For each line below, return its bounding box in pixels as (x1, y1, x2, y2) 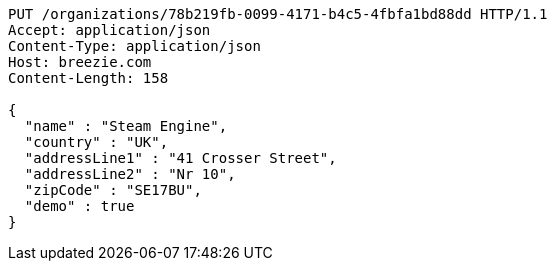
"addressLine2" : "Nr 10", (24, 166, 236, 182)
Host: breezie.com (8, 54, 152, 70)
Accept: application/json (8, 22, 211, 38)
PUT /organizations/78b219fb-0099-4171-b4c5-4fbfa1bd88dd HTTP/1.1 (8, 6, 548, 22)
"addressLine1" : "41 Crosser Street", (24, 150, 337, 166)
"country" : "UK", (24, 134, 169, 150)
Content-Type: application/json (8, 38, 261, 54)
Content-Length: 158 (8, 70, 169, 86)
